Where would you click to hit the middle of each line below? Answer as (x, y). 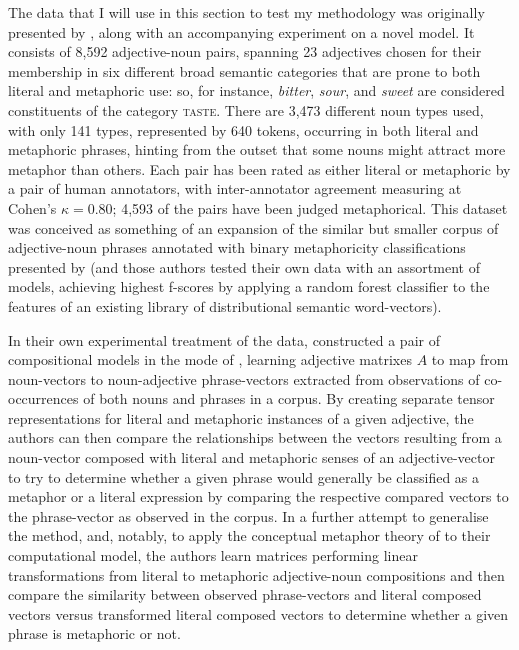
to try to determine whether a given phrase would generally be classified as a (244, 476)
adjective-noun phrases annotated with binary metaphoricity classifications (237, 247)
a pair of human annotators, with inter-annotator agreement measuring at (235, 188)
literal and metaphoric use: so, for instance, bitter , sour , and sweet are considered (256, 90)
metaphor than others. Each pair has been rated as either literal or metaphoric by (259, 168)
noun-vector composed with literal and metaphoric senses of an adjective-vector (251, 457)
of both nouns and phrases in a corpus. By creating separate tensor (289, 398)
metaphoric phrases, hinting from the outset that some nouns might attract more (257, 149)
